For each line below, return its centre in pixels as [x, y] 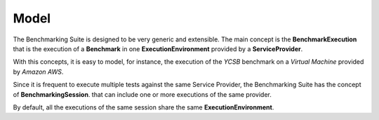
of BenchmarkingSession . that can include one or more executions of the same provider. [142, 94]
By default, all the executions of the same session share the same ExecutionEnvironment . [144, 107]
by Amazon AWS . [38, 72]
